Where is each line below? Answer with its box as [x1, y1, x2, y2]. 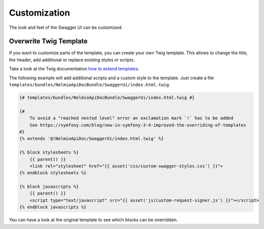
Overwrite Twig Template [9, 37, 88, 46]
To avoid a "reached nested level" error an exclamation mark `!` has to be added [29, 115, 234, 121]
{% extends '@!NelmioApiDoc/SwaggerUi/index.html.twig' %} [19, 136, 164, 141]
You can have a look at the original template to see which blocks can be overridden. [9, 217, 178, 223]
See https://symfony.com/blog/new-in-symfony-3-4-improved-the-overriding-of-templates [29, 122, 246, 128]
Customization [9, 7, 70, 18]
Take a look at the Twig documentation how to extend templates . [9, 66, 139, 72]
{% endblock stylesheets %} [19, 170, 87, 176]
